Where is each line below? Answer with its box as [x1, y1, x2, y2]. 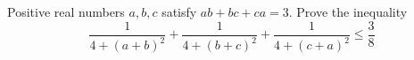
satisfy [161, 3, 197, 20]
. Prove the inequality [288, 3, 408, 20]
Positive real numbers [7, 3, 125, 20]
